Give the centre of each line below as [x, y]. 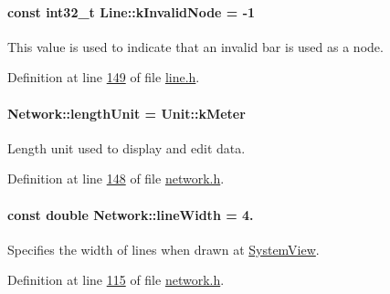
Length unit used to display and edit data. [126, 147]
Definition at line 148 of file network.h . [116, 178]
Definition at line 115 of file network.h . [116, 280]
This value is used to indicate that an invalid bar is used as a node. [195, 46]
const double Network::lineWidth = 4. [131, 214]
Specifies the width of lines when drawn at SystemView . [163, 249]
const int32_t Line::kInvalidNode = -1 [132, 11]
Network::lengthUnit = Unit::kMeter [126, 113]
